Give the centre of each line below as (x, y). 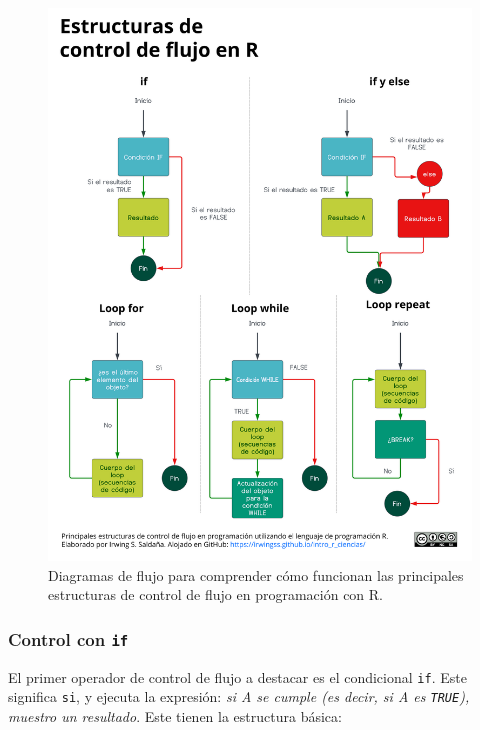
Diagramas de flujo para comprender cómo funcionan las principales (256, 574)
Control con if (68, 638)
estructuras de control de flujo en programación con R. (215, 594)
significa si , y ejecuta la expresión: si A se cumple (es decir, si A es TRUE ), (239, 696)
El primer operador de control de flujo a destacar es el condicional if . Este (237, 676)
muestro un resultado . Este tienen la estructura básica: (175, 715)
